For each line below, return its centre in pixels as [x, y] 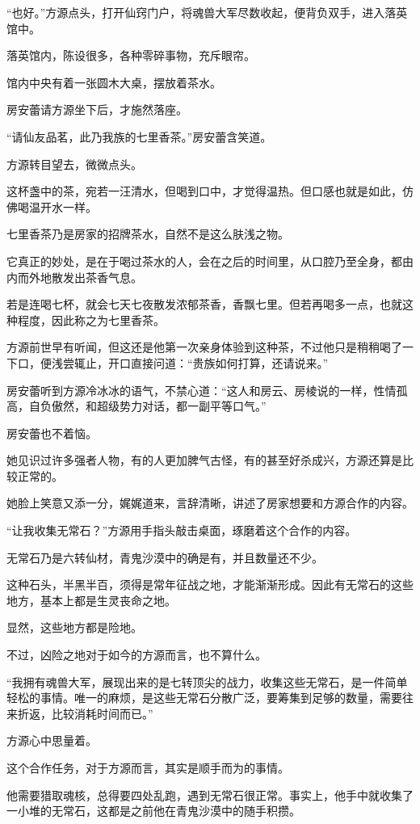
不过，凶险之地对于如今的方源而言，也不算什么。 [136, 655]
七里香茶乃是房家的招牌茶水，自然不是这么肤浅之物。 [148, 234]
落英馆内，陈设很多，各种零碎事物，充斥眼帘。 [131, 55]
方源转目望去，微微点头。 [74, 164]
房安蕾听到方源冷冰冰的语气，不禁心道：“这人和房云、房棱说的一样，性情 [202, 390]
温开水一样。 [63, 206]
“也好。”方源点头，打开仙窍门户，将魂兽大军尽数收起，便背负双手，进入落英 [207, 12]
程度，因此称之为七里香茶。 [91, 320]
